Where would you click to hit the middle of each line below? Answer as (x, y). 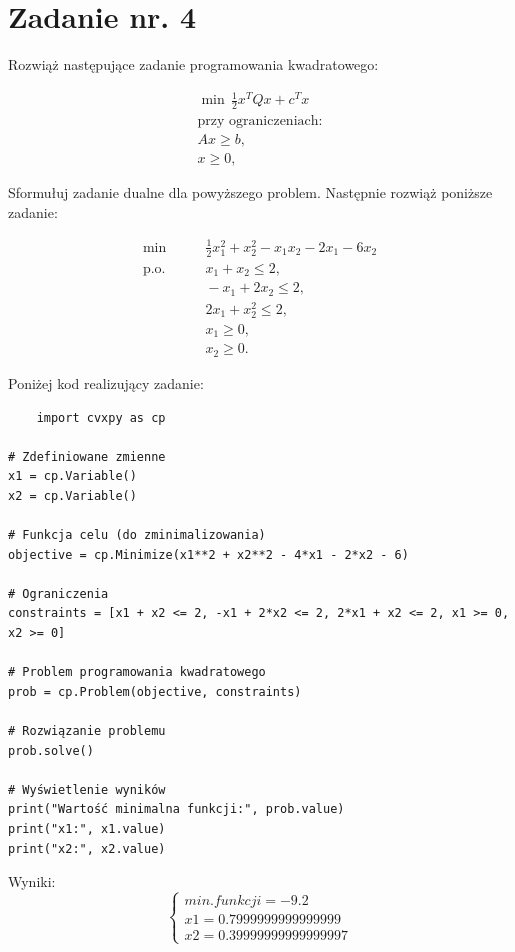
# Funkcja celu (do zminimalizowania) (137, 535)
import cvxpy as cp (101, 417)
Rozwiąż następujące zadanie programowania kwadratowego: (193, 64)
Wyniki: (32, 881)
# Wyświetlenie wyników (87, 789)
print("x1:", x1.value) (87, 829)
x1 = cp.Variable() (72, 476)
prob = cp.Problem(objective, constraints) (155, 691)
